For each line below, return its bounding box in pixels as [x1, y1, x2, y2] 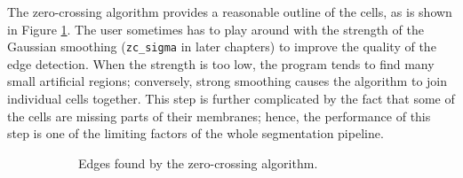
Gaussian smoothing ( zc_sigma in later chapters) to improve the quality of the [7, 37, 436, 56]
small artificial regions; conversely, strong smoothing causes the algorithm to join [7, 72, 448, 90]
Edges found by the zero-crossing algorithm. [78, 153, 318, 172]
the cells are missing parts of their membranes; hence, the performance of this [7, 106, 431, 125]
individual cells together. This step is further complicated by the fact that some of [7, 89, 455, 108]
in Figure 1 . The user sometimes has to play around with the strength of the [7, 19, 424, 38]
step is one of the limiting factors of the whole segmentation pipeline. [7, 124, 384, 143]
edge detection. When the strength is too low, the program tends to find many [7, 54, 435, 73]
